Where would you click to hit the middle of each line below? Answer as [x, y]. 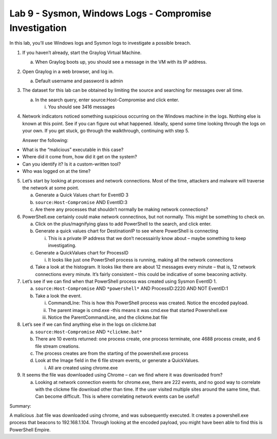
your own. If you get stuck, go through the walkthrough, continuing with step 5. [106, 131]
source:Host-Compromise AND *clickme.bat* [89, 332]
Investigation [38, 28]
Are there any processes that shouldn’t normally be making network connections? [122, 209]
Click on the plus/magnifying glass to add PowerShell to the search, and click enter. [123, 224]
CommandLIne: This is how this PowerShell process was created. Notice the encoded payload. [148, 303]
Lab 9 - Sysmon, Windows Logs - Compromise [110, 13]
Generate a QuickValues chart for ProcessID [82, 252]
